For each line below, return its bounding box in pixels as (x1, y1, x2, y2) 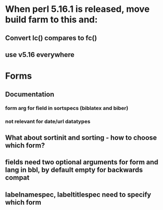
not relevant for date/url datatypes (5, 118, 90, 125)
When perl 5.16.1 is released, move (5, 3, 150, 15)
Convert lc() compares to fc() (5, 34, 97, 42)
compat (5, 173, 30, 182)
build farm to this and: (5, 14, 98, 25)
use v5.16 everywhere (5, 51, 75, 59)
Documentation (5, 90, 55, 99)
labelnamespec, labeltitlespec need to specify (5, 190, 152, 199)
